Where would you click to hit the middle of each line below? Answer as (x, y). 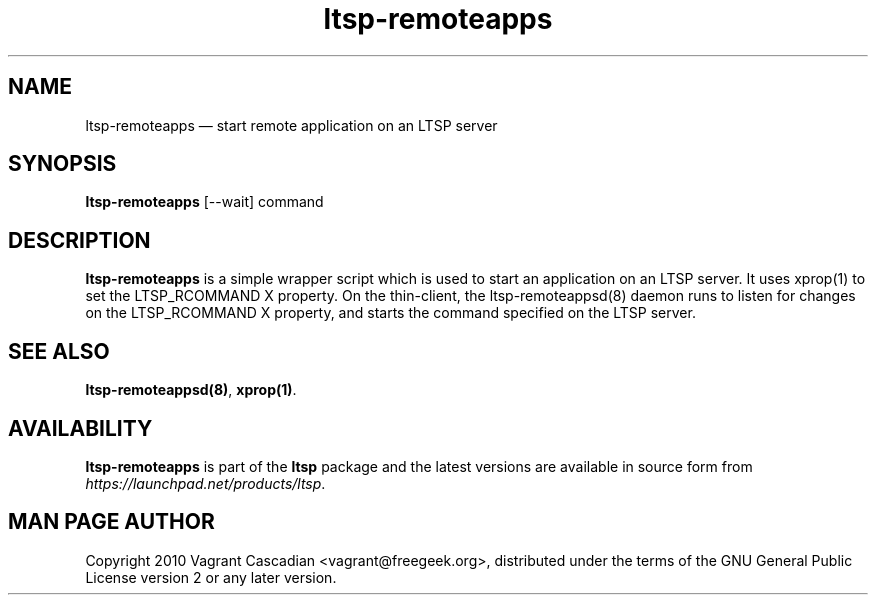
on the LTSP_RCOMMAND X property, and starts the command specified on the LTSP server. (390, 313)
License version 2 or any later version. (211, 577)
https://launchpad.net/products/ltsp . (205, 483)
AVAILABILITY (80, 428)
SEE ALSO (59, 351)
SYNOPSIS (62, 164)
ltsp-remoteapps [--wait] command (204, 202)
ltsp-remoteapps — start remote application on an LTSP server (291, 125)
